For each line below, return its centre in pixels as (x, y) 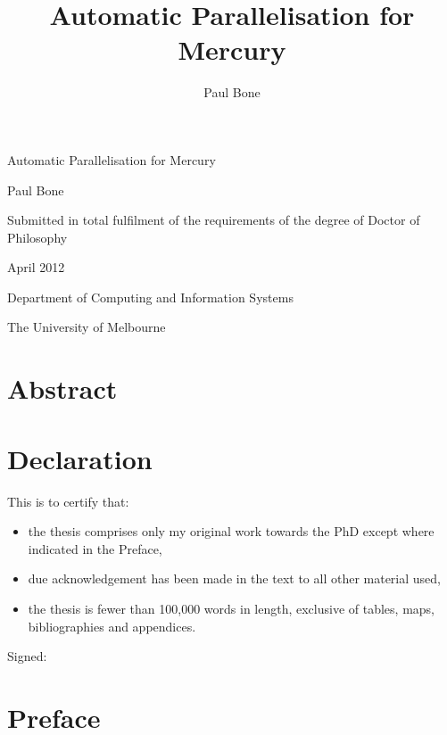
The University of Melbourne (87, 327)
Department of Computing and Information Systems (150, 297)
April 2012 (36, 267)
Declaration (80, 458)
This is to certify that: (68, 501)
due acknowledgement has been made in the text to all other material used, (234, 578)
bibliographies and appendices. (112, 626)
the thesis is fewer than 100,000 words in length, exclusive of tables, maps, (231, 608)
